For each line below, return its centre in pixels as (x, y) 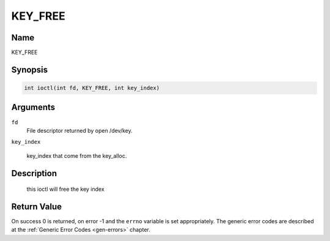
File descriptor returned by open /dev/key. (79, 130)
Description (34, 173)
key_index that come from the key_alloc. (77, 155)
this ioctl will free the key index (66, 189)
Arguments (33, 107)
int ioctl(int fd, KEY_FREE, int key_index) (92, 88)
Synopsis (30, 69)
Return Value (37, 206)
